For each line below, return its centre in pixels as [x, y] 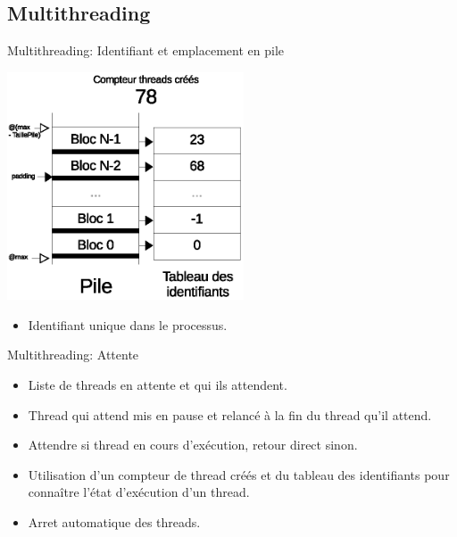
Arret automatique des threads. [114, 521]
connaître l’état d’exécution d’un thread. [139, 492]
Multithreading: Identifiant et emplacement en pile [146, 50]
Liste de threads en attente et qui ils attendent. [158, 384]
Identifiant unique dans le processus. [128, 324]
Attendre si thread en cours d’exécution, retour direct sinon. [193, 445]
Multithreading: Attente [73, 355]
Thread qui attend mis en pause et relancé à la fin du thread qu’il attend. [230, 414]
